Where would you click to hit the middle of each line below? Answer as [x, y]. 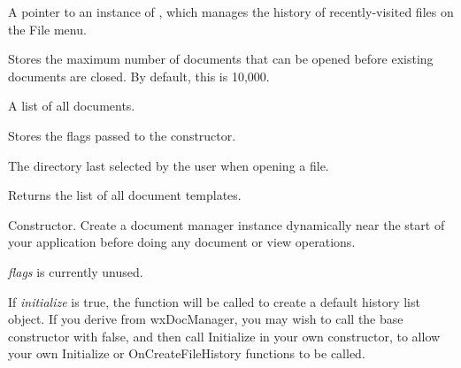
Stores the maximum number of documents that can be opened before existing [221, 59]
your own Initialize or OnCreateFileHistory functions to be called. [187, 353]
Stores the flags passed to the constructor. [122, 135]
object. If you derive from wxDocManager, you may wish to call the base [206, 319]
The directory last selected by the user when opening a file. [169, 165]
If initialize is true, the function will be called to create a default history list [214, 301]
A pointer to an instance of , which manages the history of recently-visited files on [231, 11]
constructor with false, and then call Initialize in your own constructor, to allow [224, 336]
